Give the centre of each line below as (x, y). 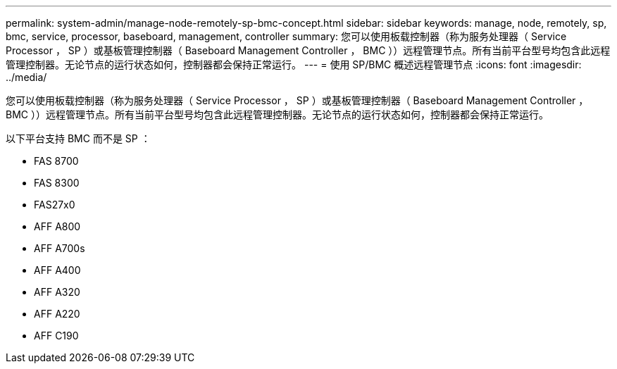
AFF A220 (57, 314)
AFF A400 (57, 270)
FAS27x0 (55, 205)
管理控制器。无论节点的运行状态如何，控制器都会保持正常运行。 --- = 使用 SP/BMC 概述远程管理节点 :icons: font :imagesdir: (294, 64)
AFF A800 (57, 226)
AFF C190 (56, 336)
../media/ (26, 77)
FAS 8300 (57, 183)
